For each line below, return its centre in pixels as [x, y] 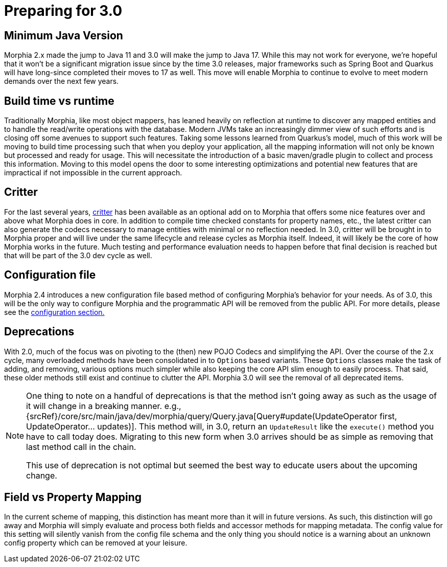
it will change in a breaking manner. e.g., [104, 406]
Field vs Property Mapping [73, 497]
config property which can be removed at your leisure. [96, 543]
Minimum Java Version [64, 35]
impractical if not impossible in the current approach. [93, 173]
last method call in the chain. [81, 447]
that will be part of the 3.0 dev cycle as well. [78, 255]
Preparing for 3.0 [63, 11]
